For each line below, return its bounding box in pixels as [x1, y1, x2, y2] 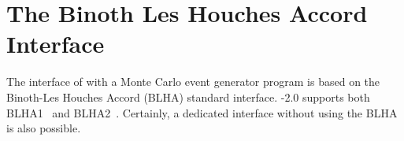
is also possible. [6, 120, 81, 136]
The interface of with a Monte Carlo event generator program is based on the [6, 73, 380, 90]
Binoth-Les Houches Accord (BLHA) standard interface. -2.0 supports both [6, 88, 370, 105]
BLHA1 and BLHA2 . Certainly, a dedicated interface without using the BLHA [6, 104, 398, 121]
